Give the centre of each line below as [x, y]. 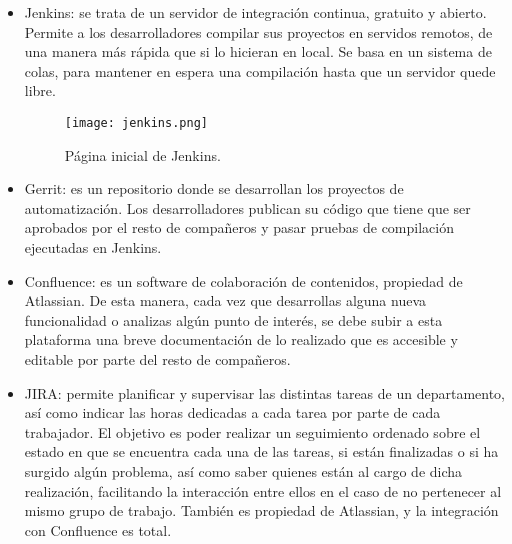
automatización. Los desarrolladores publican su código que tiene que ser [247, 207]
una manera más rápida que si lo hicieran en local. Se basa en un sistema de [258, 51]
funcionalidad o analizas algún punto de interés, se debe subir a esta [233, 319]
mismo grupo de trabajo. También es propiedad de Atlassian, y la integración [261, 510]
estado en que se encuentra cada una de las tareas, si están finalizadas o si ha [261, 451]
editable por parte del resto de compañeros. [157, 358]
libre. [40, 90]
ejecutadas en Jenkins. [93, 247]
